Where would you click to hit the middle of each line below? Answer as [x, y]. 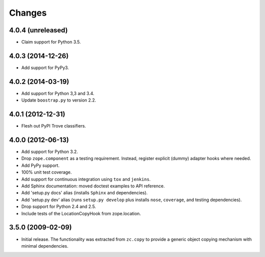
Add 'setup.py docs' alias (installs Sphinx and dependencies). [85, 193]
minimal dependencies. [45, 246]
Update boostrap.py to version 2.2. [59, 100]
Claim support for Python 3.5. [51, 42]
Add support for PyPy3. [45, 67]
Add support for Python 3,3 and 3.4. [58, 93]
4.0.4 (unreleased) [39, 30]
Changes [28, 13]
